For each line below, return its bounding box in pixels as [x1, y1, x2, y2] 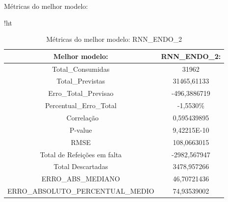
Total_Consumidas [52, 63, 110, 74]
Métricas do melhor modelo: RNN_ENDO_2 [46, 34, 182, 44]
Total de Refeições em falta [40, 149, 122, 159]
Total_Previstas [56, 76, 105, 86]
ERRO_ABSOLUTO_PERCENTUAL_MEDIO [7, 186, 154, 196]
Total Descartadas [53, 161, 108, 172]
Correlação [66, 113, 99, 122]
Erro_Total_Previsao [48, 88, 114, 98]
